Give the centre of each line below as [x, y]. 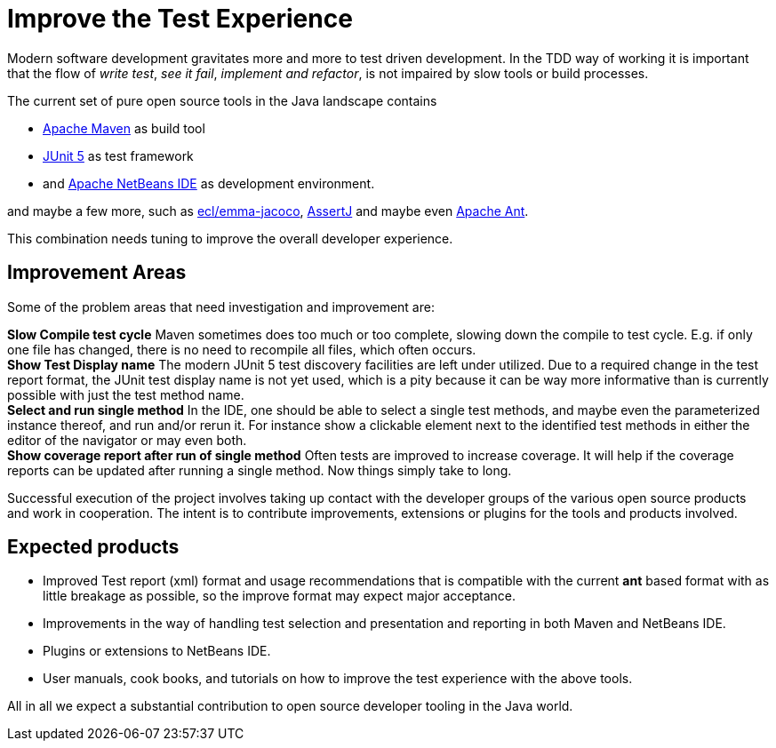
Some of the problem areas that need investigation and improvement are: [221, 306]
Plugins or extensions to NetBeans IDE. [157, 651]
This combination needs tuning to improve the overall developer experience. [230, 238]
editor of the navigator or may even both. [127, 440]
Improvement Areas [97, 273]
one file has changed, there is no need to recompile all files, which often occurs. [242, 349]
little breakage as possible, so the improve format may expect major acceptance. [280, 596]
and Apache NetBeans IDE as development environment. [209, 183]
